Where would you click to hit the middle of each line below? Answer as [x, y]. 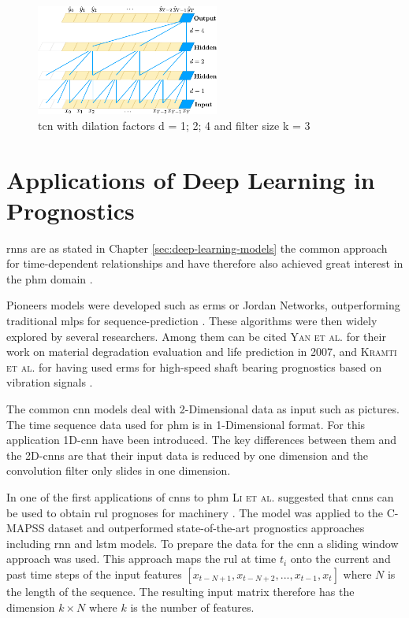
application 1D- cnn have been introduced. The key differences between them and [202, 440]
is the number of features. [192, 607]
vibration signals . [50, 382]
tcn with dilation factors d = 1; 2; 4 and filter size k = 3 [174, 125]
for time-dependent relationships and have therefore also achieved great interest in [205, 263]
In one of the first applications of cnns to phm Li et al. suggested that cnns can [200, 496]
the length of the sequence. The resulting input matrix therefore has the [180, 591]
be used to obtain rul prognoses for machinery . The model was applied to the [195, 512]
